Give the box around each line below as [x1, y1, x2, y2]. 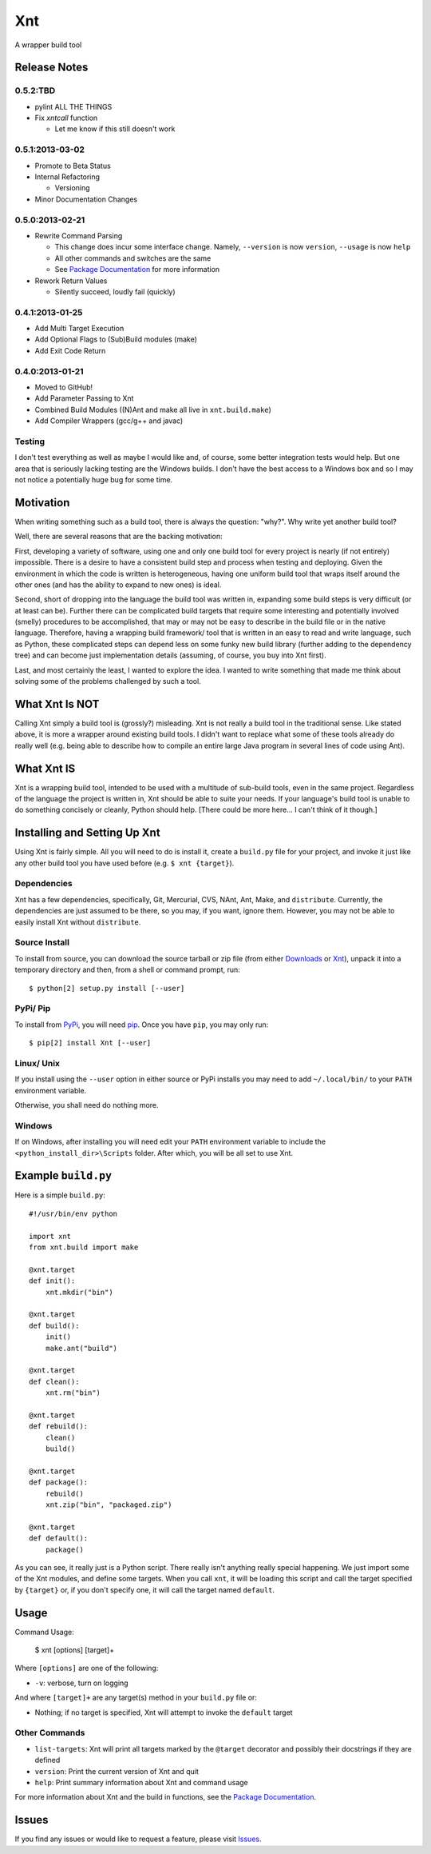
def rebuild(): [29, 1422, 89, 1431]
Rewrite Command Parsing [34, 230, 123, 240]
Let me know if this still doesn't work [54, 124, 176, 134]
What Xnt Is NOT [14, 697, 100, 711]
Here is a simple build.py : [14, 1190, 105, 1200]
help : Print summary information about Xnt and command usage [34, 1777, 249, 1787]
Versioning [54, 183, 91, 193]
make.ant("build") [45, 1344, 118, 1353]
